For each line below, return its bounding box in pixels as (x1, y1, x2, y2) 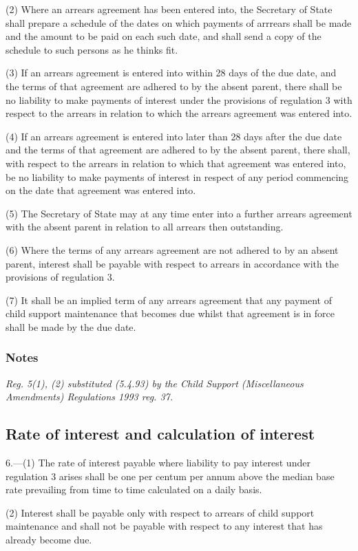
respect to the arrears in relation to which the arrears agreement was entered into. (6, 106, 352, 120)
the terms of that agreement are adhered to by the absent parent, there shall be (6, 78, 342, 93)
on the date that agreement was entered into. (6, 183, 196, 197)
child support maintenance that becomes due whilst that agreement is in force (6, 306, 335, 321)
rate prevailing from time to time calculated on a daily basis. (6, 482, 262, 497)
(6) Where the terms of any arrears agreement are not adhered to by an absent (6, 242, 339, 257)
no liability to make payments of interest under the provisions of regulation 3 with (6, 92, 352, 107)
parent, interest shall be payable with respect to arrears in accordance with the (6, 256, 339, 270)
